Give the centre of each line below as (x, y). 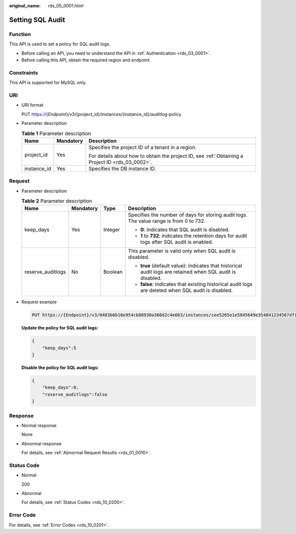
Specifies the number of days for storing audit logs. (188, 215)
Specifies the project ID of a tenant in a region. (143, 147)
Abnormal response (41, 443)
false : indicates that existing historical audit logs (196, 285)
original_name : (25, 6)
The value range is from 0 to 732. (167, 221)
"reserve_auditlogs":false (75, 394)
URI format (33, 105)
